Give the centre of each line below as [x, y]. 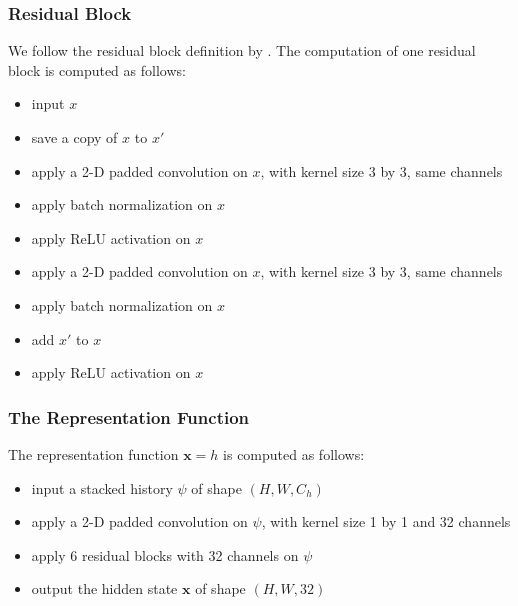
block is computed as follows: [97, 69]
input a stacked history [102, 487]
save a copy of [74, 137]
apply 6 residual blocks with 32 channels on [165, 554]
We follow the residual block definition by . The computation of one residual [242, 50]
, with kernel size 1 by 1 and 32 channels [386, 521]
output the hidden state [104, 588]
